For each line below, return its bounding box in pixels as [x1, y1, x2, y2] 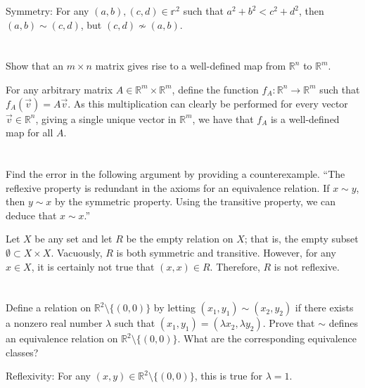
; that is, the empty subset [244, 231, 359, 246]
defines [328, 316, 358, 330]
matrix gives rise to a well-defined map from [95, 58, 286, 73]
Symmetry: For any [6, 4, 89, 18]
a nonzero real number [6, 316, 103, 330]
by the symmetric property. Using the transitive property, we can [55, 194, 336, 209]
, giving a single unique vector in [35, 111, 177, 126]
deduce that [6, 207, 57, 222]
